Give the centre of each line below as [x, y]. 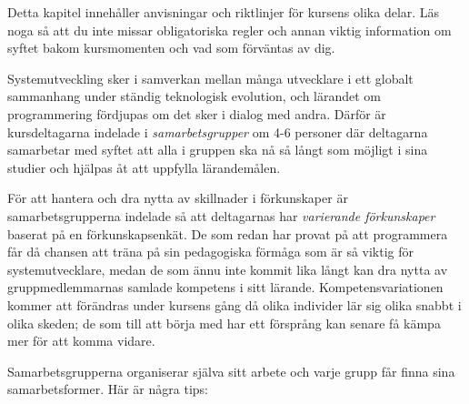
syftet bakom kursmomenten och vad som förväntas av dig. [171, 48]
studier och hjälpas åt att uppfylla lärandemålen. [144, 167]
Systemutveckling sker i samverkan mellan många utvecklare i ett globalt [210, 78]
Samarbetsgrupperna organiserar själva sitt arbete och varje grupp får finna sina [231, 371]
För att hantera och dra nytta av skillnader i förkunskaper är [178, 198]
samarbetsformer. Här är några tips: [108, 389]
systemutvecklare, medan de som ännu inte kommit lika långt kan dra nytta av [228, 269]
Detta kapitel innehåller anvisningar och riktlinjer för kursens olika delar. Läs [224, 12]
